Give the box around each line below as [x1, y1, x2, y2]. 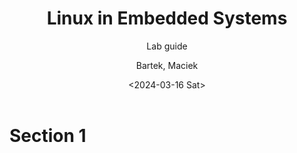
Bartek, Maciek [135, 59, 199, 71]
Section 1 [9, 124, 87, 147]
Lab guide [146, 40, 188, 52]
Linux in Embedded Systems [46, 7, 288, 30]
